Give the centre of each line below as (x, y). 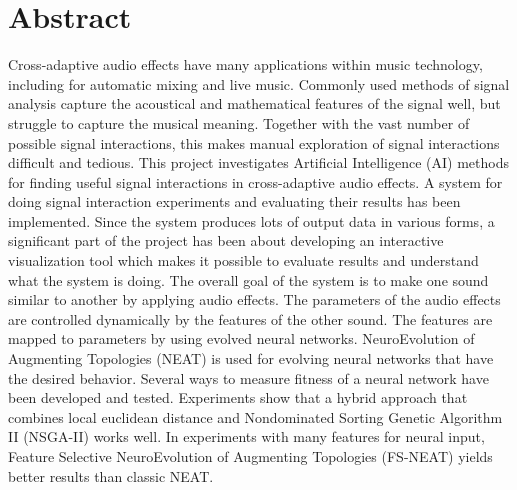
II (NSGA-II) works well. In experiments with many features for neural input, (246, 436)
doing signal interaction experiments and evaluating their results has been (234, 201)
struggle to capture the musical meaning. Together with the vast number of (239, 122)
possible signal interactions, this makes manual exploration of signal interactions (254, 142)
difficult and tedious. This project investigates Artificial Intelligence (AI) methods (258, 162)
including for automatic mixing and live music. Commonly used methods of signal (259, 83)
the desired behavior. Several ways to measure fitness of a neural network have (248, 377)
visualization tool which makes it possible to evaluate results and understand (243, 260)
